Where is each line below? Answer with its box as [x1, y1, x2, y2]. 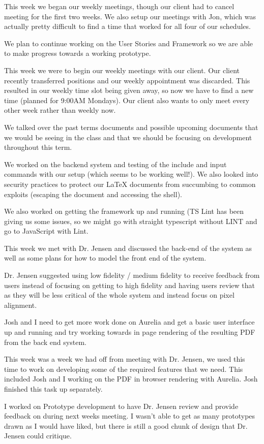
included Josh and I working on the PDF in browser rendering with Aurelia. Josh [4, 373, 258, 384]
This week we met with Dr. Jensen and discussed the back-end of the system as [4, 242, 252, 253]
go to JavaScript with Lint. [4, 226, 89, 236]
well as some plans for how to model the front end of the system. [4, 252, 207, 263]
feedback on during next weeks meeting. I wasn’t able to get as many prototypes [4, 410, 255, 421]
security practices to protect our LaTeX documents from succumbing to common [4, 178, 256, 189]
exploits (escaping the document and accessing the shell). [4, 188, 182, 199]
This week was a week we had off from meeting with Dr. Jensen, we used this [4, 354, 245, 364]
